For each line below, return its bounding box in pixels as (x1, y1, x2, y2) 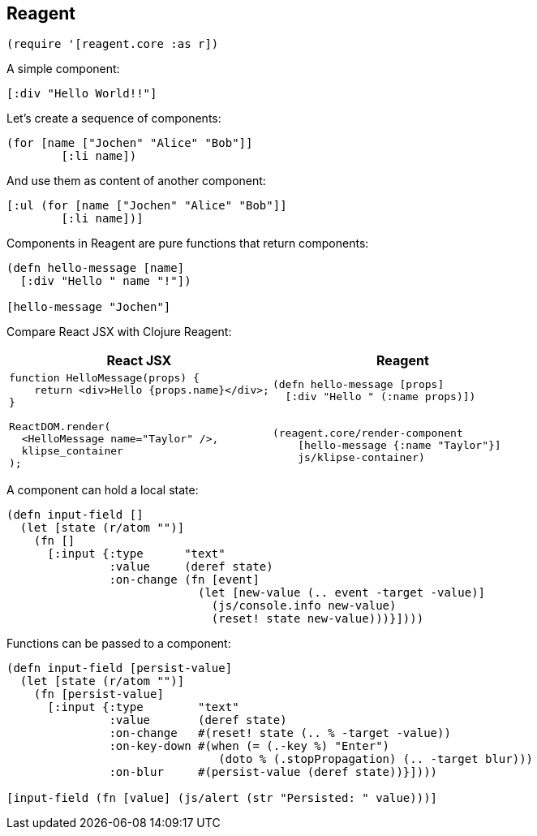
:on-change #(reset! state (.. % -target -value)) (109, 726, 451, 740)
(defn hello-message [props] (272, 377, 445, 390)
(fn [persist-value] (33, 687, 164, 701)
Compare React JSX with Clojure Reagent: (6, 325, 232, 339)
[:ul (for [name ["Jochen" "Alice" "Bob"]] (6, 199, 287, 213)
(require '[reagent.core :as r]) (6, 37, 219, 51)
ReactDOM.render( (9, 420, 111, 433)
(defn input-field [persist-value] (6, 661, 233, 675)
